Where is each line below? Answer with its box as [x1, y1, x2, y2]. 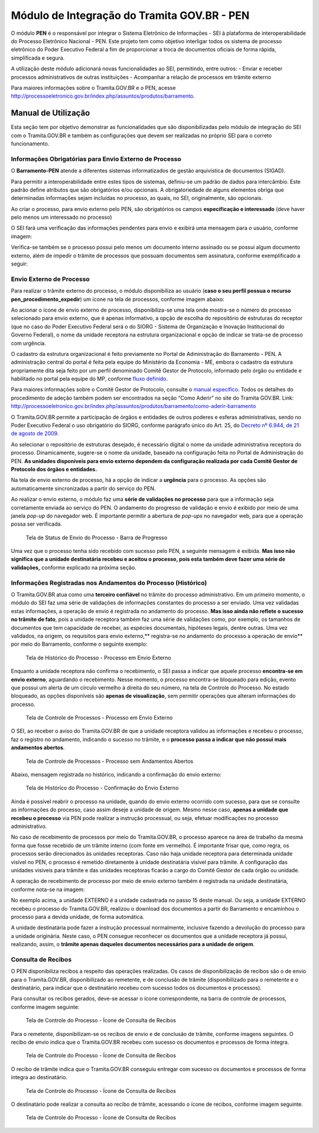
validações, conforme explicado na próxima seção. [11, 564, 136, 571]
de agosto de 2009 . [11, 430, 59, 437]
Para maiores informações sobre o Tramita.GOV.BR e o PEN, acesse [11, 84, 176, 91]
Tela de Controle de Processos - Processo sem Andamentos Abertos [25, 758, 194, 765]
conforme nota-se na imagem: [11, 886, 85, 893]
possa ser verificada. [11, 520, 62, 527]
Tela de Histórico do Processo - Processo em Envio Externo [25, 654, 171, 661]
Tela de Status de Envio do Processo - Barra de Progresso [25, 534, 168, 541]
